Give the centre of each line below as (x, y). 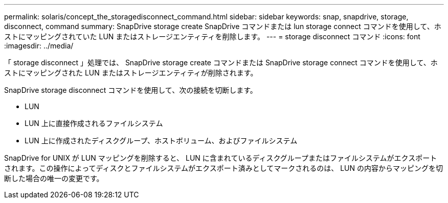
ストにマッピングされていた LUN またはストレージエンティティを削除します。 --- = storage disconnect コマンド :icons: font (212, 36)
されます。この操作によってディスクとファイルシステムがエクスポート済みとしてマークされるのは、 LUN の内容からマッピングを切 (223, 168)
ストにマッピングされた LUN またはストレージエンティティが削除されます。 (131, 73)
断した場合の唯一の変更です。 (54, 178)
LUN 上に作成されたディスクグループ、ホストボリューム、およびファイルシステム (161, 141)
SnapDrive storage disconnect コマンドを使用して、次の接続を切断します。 (131, 90)
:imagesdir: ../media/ (39, 46)
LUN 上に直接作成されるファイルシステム (94, 123)
